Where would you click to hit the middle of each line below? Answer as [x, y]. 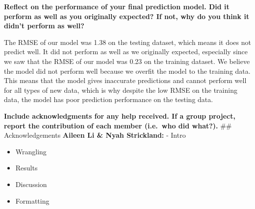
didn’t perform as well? [44, 26]
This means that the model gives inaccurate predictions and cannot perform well [125, 80]
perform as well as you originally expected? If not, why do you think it [127, 16]
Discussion [31, 184]
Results [26, 168]
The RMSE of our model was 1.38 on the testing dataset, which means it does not [127, 42]
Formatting [32, 200]
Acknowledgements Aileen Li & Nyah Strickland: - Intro [95, 135]
